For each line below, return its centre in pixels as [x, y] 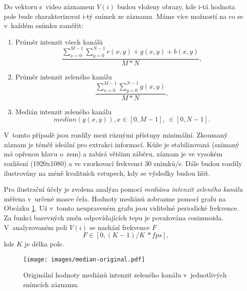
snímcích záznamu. [51, 284]
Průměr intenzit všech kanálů [59, 41]
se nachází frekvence [120, 227]
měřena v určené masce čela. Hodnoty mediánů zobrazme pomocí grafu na [115, 198]
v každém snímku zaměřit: [44, 25]
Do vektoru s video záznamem [49, 6]
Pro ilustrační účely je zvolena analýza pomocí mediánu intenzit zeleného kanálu [123, 189]
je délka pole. [44, 244]
